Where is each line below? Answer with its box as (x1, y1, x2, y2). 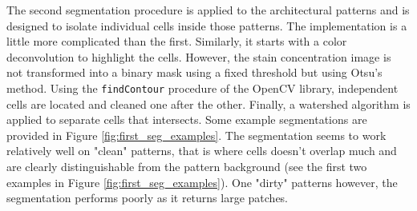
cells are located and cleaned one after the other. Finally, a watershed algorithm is (6, 95, 411, 112)
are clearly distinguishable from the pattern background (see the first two (6, 158, 367, 174)
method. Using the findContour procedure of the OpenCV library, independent (6, 79, 399, 96)
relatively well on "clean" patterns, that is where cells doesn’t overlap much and (6, 142, 397, 159)
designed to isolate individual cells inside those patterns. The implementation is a (6, 17, 407, 34)
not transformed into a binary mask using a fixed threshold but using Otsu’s (6, 64, 383, 81)
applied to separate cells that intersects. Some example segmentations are (6, 111, 367, 128)
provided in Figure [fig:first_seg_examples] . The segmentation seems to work (6, 126, 387, 143)
